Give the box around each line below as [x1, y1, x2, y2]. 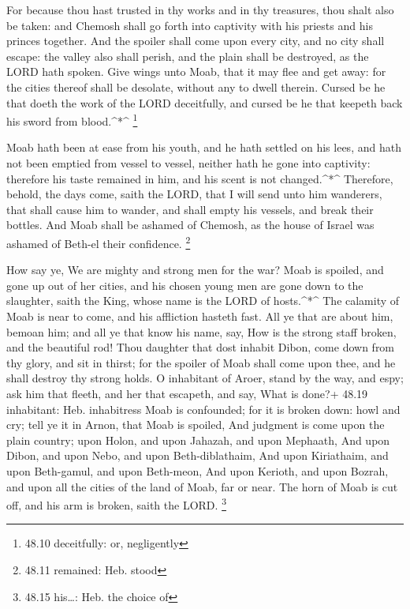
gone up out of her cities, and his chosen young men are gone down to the [6, 276, 363, 293]
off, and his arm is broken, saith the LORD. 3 [6, 494, 226, 513]
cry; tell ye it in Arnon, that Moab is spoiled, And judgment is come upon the [6, 416, 385, 433]
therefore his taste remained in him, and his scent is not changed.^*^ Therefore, [6, 170, 393, 186]
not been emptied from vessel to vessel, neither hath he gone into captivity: [6, 155, 371, 171]
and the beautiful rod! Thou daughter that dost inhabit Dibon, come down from [6, 339, 395, 355]
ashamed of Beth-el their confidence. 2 [6, 232, 191, 251]
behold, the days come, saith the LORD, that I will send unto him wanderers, [6, 186, 382, 202]
